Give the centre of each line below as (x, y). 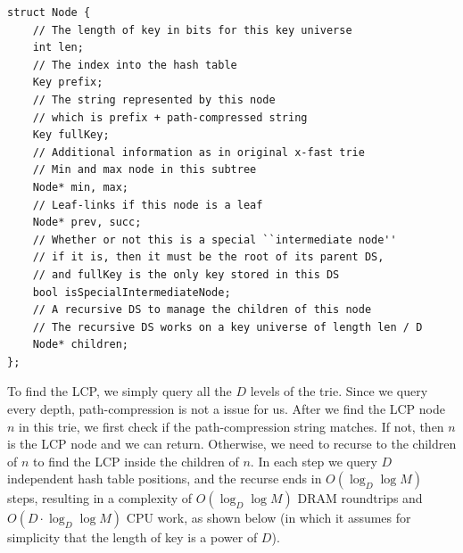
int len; (58, 48)
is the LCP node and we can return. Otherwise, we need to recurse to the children (232, 444)
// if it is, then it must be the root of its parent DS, (208, 257)
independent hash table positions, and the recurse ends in (165, 479)
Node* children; (81, 345)
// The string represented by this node (154, 99)
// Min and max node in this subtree (145, 170)
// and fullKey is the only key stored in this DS (186, 274)
